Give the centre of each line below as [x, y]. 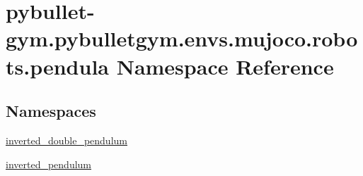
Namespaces [51, 111]
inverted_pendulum [49, 164]
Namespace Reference [225, 66]
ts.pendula [57, 66]
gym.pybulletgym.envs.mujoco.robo [182, 38]
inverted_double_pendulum [67, 140]
